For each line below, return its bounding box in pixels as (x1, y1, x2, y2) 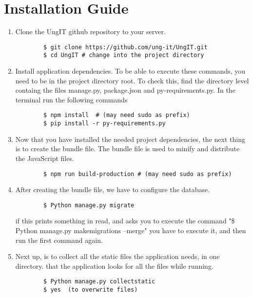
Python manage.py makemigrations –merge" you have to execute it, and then (15, 225, 246, 235)
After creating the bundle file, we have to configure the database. (15, 184, 210, 195)
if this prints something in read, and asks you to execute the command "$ (15, 216, 235, 226)
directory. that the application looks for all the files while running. (15, 260, 214, 271)
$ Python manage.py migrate (43, 201, 135, 209)
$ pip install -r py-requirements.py (43, 120, 166, 127)
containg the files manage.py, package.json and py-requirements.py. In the (15, 85, 235, 95)
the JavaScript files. (15, 153, 74, 163)
